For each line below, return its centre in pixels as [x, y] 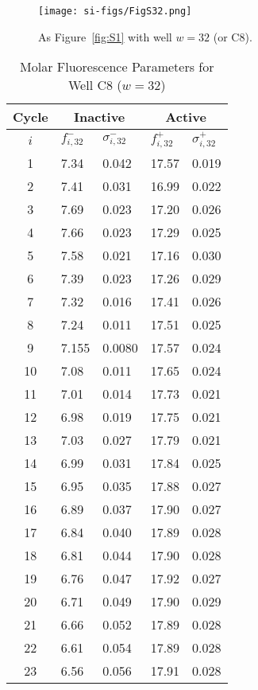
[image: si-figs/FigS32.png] [115, 11]
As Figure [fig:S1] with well [105, 36]
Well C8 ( [95, 85]
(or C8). [233, 36]
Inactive [100, 117]
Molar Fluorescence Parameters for [117, 67]
